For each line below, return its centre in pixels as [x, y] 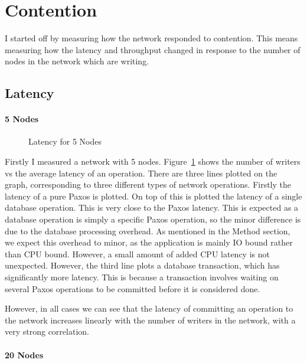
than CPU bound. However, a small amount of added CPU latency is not [137, 254]
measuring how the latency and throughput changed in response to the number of [153, 49]
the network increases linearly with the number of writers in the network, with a [150, 320]
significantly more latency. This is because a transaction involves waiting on [142, 277]
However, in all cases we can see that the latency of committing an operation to [149, 308]
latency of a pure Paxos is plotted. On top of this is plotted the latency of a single [153, 196]
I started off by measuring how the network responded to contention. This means [151, 38]
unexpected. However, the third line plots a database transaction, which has [142, 265]
